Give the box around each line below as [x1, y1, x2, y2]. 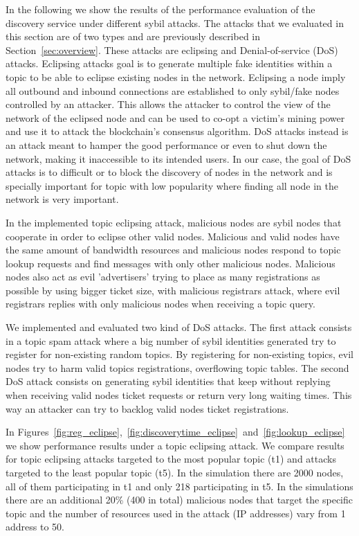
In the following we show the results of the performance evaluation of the [6, 2, 315, 16]
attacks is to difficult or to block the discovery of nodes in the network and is [6, 165, 333, 179]
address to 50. [6, 519, 64, 534]
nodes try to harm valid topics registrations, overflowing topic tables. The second [6, 360, 349, 375]
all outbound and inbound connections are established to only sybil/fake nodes [6, 83, 340, 98]
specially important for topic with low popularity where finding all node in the [6, 178, 338, 193]
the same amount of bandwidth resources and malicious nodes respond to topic [6, 242, 341, 257]
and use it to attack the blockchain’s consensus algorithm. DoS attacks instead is [6, 124, 349, 139]
